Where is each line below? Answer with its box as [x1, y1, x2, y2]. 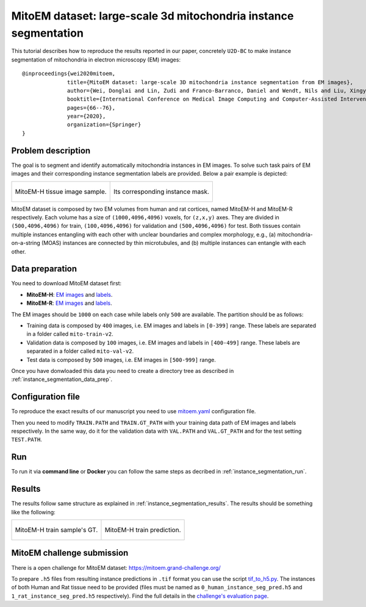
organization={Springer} [67, 121, 142, 128]
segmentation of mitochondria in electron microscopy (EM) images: [11, 55, 181, 63]
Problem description [11, 145, 91, 155]
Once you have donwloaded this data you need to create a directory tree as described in [11, 367, 234, 374]
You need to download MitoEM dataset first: [11, 280, 122, 287]
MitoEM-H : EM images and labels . [26, 291, 113, 298]
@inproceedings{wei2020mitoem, [22, 70, 116, 77]
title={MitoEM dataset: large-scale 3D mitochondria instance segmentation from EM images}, [67, 79, 354, 85]
